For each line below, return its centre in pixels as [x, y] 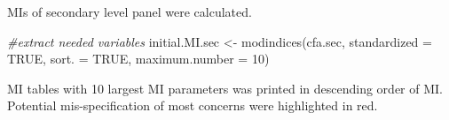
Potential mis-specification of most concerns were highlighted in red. [193, 105]
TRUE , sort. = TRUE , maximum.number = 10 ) [138, 59]
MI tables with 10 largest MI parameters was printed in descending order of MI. [225, 88]
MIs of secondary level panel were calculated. [130, 11]
